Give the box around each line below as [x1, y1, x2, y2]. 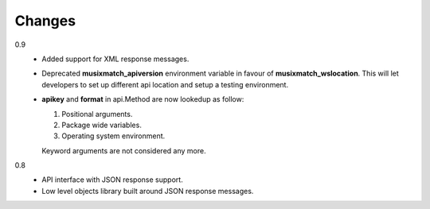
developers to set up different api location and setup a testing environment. [41, 79, 289, 89]
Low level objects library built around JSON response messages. [41, 186, 254, 195]
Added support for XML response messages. [41, 54, 190, 64]
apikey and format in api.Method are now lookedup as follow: [41, 95, 244, 104]
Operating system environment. [61, 131, 166, 141]
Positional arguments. [61, 109, 133, 118]
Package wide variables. [61, 120, 143, 130]
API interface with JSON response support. [41, 175, 183, 184]
